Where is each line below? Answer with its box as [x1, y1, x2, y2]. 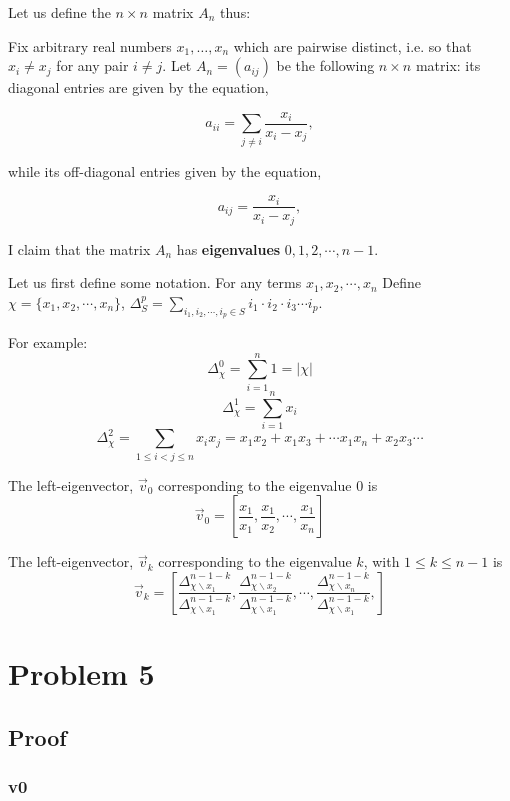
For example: [8, 332, 88, 353]
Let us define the [8, 2, 111, 22]
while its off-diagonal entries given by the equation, [8, 160, 322, 181]
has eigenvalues [176, 238, 281, 259]
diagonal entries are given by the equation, [8, 77, 269, 98]
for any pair [56, 55, 129, 76]
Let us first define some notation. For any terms [8, 272, 302, 293]
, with [363, 551, 400, 572]
